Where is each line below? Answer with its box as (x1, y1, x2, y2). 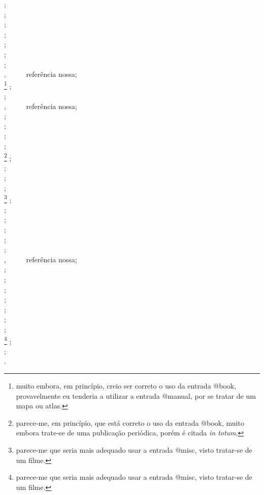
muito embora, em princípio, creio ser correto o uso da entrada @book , (16, 380, 237, 391)
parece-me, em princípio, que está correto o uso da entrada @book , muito (16, 417, 244, 428)
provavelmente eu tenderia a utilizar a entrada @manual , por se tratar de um (16, 390, 256, 401)
